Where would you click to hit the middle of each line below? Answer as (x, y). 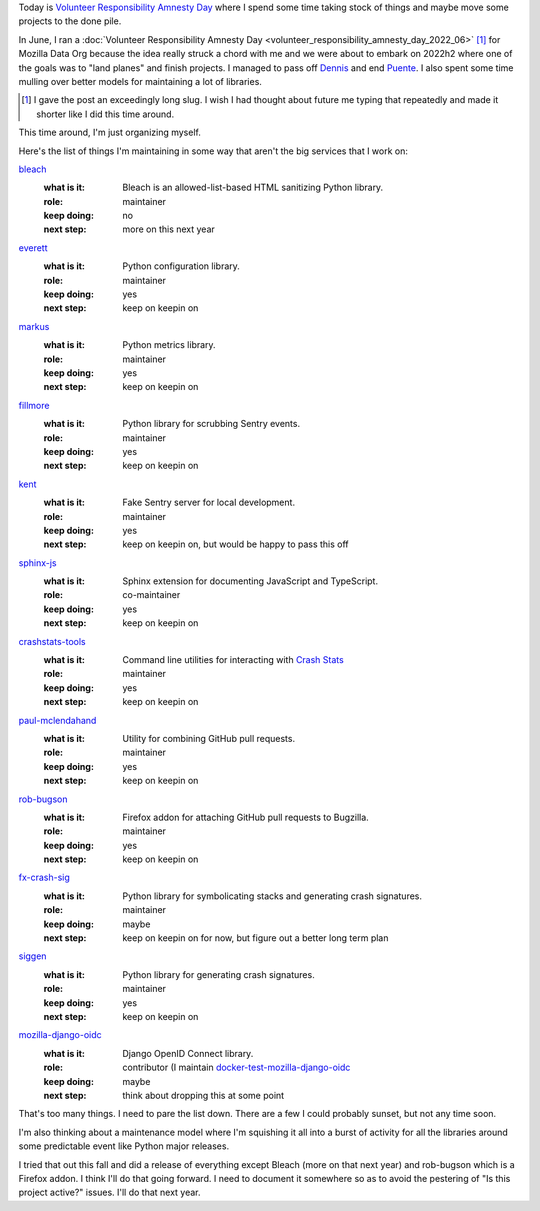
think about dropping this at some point (203, 1095)
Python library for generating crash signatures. (218, 974)
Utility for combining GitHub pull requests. (208, 738)
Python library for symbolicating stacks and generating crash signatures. (272, 896)
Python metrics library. (169, 345)
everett (33, 247)
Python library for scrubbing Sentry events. (211, 424)
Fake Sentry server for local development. (208, 502)
